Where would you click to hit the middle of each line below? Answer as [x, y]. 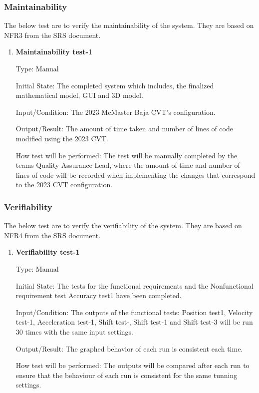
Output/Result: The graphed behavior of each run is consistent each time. [129, 348]
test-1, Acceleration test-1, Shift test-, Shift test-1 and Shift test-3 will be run [134, 322]
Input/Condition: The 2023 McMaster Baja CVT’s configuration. [116, 112]
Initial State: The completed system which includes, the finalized [115, 85]
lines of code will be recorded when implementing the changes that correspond [135, 175]
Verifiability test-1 [48, 252]
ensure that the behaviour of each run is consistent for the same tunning [127, 375]
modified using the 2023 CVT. [62, 138]
